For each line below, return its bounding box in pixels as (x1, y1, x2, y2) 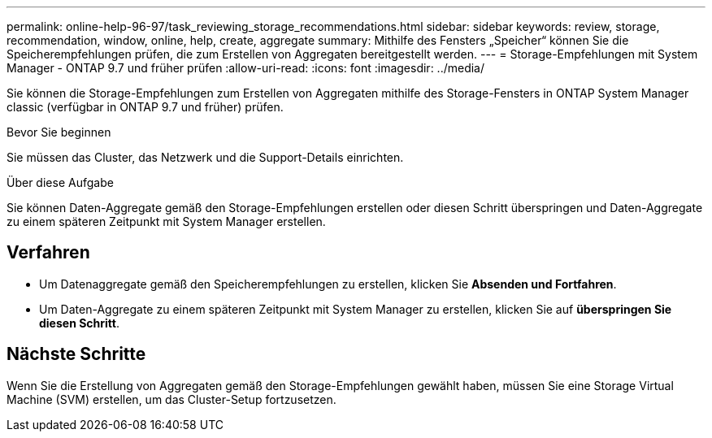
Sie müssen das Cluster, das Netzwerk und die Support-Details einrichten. (7, 150, 404, 164)
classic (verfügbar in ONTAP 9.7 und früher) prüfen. (7, 100, 284, 114)
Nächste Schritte (7, 344, 146, 365)
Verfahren (7, 242, 90, 263)
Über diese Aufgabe (7, 176, 114, 189)
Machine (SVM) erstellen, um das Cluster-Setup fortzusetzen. (7, 392, 336, 406)
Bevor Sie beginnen (7, 125, 111, 139)
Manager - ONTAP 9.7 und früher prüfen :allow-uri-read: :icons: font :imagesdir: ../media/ (7, 61, 485, 75)
